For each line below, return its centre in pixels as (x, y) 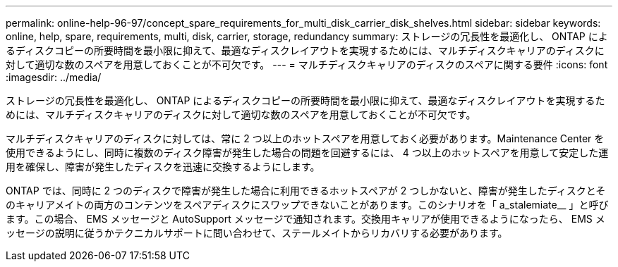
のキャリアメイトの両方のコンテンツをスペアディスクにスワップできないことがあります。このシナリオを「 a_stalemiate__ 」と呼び (307, 205)
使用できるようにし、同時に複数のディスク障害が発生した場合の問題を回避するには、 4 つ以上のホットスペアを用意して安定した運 (307, 153)
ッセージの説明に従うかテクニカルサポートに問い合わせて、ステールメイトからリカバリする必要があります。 (257, 233)
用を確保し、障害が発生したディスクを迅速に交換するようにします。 (163, 167)
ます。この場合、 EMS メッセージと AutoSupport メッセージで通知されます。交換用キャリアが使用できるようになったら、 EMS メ (305, 219)
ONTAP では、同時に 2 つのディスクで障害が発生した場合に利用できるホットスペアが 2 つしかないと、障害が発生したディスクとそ (306, 191)
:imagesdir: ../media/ (54, 77)
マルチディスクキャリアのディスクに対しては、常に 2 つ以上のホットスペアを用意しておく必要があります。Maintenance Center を (305, 138)
